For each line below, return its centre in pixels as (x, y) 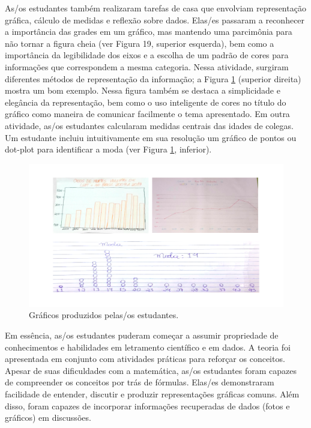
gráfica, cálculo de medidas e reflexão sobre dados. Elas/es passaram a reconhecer (155, 20)
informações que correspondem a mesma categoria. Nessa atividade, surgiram (147, 66)
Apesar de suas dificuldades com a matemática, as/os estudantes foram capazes (151, 370)
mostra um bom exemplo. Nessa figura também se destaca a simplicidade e (143, 90)
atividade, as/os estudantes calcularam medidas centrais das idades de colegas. (149, 125)
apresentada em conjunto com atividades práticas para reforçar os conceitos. (145, 359)
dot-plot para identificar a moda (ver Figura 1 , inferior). (108, 149)
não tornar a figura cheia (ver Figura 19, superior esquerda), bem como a (140, 43)
